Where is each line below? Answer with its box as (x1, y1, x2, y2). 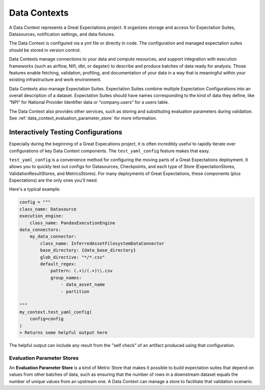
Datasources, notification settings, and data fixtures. (9, 31, 115, 37)
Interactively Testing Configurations (9, 128, 123, 137)
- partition (60, 289, 90, 294)
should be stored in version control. (9, 47, 81, 53)
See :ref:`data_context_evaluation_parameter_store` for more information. (9, 115, 157, 121)
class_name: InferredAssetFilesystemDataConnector (40, 241, 164, 246)
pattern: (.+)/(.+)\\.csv (50, 268, 113, 274)
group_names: (50, 275, 82, 280)
